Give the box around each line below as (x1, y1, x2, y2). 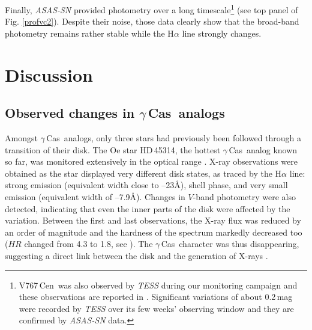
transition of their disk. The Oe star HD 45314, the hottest (5, 143, 221, 156)
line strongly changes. (182, 26, 262, 39)
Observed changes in (5, 103, 135, 122)
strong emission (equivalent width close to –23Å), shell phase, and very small (5, 179, 288, 191)
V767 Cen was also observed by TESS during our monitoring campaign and (19, 278, 298, 291)
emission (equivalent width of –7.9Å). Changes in (5, 190, 185, 203)
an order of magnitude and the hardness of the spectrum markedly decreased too (5, 225, 302, 238)
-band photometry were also (193, 190, 296, 203)
